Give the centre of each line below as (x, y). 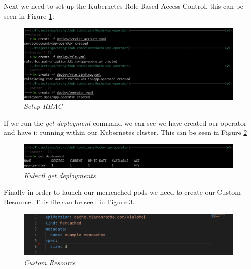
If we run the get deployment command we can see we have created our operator (125, 122)
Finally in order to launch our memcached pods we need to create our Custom (123, 192)
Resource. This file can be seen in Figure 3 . (69, 201)
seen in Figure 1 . (29, 16)
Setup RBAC (43, 106)
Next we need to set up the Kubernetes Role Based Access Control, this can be (124, 6)
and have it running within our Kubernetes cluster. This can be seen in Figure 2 (125, 132)
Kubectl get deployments (60, 175)
